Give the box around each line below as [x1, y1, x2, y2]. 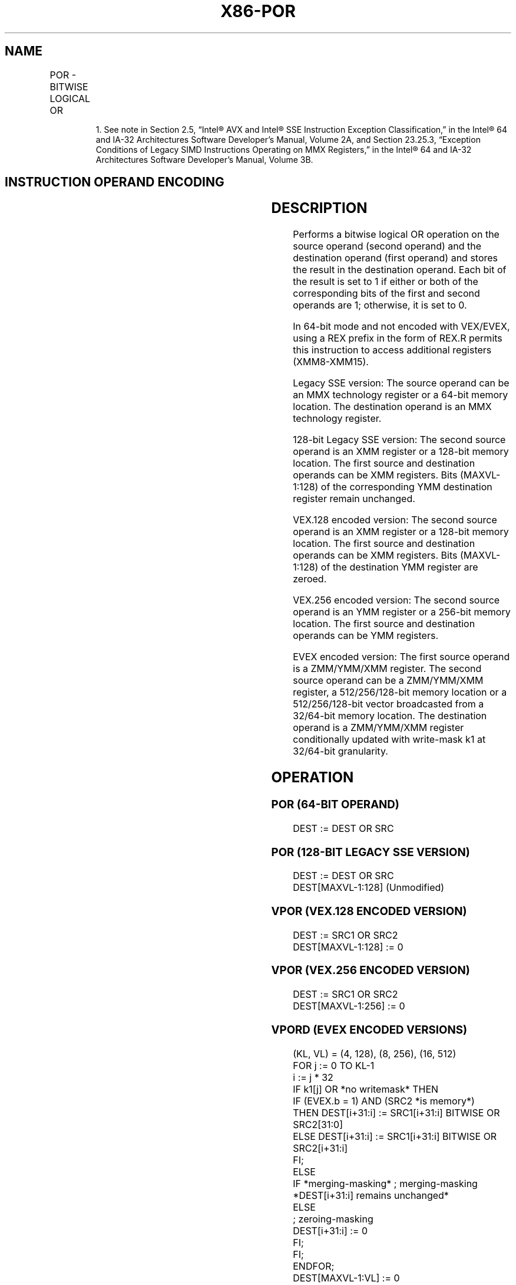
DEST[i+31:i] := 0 [293, 1224, 368, 1237]
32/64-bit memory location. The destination [293, 710, 487, 722]
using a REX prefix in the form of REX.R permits [293, 332, 502, 345]
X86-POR [220, 1, 296, 21]
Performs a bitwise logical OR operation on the [293, 228, 500, 241]
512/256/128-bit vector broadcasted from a [293, 698, 484, 710]
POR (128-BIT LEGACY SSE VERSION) [271, 845, 470, 859]
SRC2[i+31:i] [293, 1142, 348, 1154]
